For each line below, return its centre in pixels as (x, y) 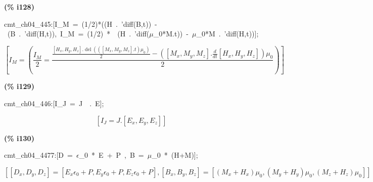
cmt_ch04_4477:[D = (38, 155)
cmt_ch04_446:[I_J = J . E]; (54, 103)
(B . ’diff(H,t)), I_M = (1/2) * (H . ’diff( (78, 34)
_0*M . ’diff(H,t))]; (227, 34)
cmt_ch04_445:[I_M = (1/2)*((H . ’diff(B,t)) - (81, 24)
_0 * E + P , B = (111, 155)
